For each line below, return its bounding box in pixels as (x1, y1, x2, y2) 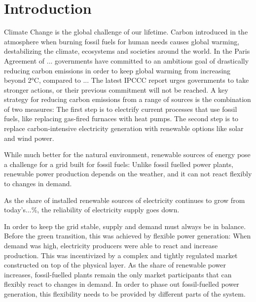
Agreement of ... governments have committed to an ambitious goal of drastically (4, 55, 249, 66)
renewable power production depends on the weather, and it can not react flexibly (4, 168, 252, 179)
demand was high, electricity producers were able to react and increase (4, 240, 218, 250)
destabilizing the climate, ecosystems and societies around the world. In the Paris (4, 46, 250, 56)
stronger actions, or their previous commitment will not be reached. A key (4, 84, 228, 95)
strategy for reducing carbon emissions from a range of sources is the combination (4, 94, 251, 104)
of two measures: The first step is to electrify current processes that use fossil (4, 103, 237, 114)
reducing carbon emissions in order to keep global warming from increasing (4, 65, 231, 75)
